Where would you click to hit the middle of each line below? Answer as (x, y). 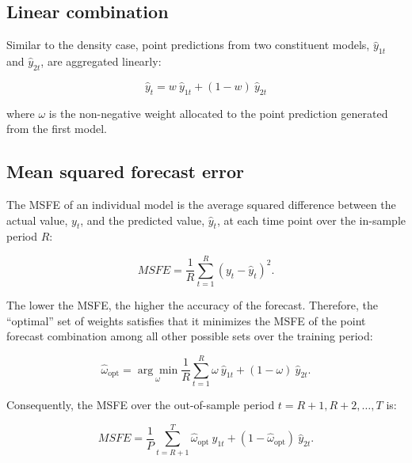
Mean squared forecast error (126, 171)
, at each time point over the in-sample (311, 220)
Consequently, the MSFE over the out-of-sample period (141, 404)
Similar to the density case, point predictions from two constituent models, (188, 45)
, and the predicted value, (143, 220)
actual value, (37, 220)
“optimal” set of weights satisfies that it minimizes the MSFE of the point (186, 320)
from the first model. (57, 129)
